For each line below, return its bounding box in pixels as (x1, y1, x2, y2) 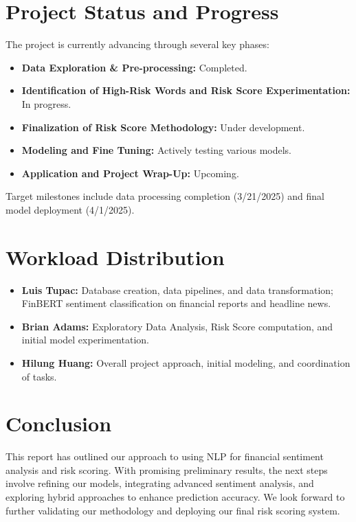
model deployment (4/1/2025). (5, 202, 135, 216)
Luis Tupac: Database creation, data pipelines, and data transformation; (21, 282, 334, 297)
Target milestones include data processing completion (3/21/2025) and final (5, 189, 324, 203)
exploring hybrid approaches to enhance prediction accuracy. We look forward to (5, 490, 345, 504)
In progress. (21, 96, 71, 111)
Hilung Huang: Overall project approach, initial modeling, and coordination (21, 355, 351, 370)
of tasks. (21, 369, 57, 383)
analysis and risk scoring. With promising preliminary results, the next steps (5, 462, 328, 477)
